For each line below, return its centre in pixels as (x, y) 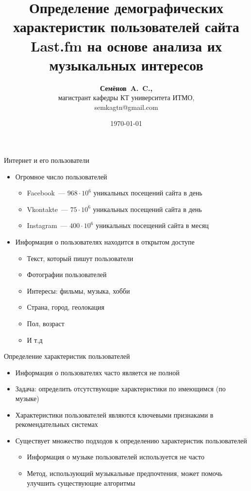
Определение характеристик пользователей (67, 356)
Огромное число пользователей (61, 176)
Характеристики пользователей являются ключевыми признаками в (114, 414)
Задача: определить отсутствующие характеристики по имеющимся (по (120, 389)
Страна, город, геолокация (66, 307)
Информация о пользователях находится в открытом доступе (105, 242)
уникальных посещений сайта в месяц (152, 225)
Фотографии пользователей (67, 274)
